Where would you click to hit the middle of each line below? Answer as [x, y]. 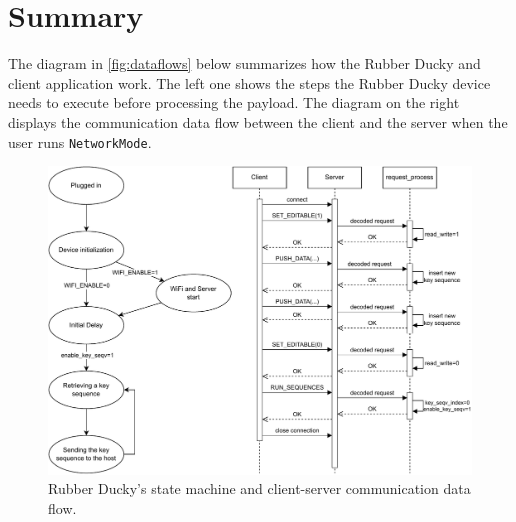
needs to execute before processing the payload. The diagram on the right [234, 102]
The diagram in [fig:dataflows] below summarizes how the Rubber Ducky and [244, 63]
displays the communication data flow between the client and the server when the [258, 121]
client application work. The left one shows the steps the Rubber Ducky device [249, 82]
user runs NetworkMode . [80, 141]
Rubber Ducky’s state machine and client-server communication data [259, 488]
